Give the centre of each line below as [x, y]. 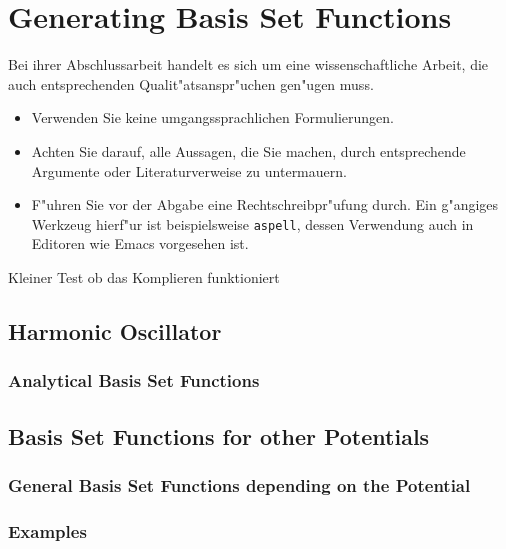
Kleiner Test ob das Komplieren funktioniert [144, 276]
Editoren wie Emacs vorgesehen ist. [140, 243]
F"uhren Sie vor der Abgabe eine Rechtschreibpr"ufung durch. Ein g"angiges [265, 204]
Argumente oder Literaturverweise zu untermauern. [189, 170]
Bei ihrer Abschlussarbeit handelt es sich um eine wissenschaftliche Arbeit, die [248, 64]
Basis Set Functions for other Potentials [219, 435]
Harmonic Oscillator [115, 330]
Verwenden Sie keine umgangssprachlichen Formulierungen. [212, 117]
